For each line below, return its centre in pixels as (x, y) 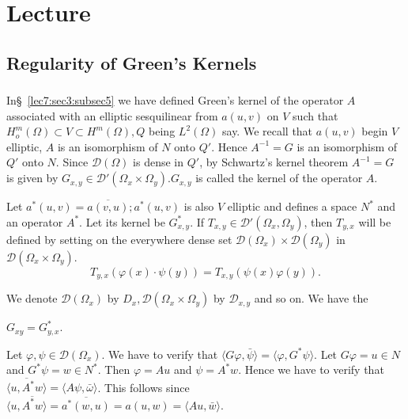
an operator (35, 221)
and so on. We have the (311, 298)
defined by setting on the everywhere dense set (119, 239)
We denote (32, 298)
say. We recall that (268, 131)
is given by (32, 178)
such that (315, 115)
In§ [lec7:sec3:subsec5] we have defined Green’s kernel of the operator (175, 100)
